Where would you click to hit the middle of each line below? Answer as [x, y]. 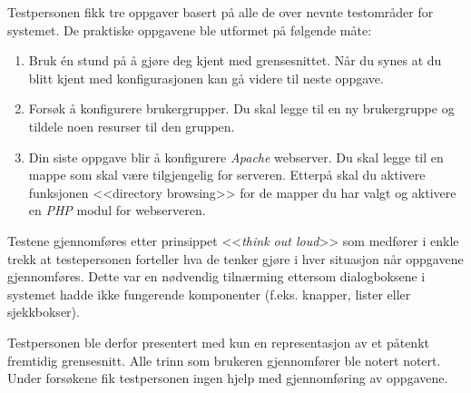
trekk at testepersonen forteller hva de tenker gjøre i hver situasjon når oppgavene [235, 258]
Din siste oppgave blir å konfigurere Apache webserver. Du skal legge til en [236, 157]
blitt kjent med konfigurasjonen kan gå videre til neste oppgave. [206, 78]
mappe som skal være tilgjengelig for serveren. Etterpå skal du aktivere [227, 175]
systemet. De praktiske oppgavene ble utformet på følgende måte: [190, 29]
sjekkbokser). [44, 312]
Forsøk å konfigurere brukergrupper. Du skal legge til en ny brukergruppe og [241, 108]
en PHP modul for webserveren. [117, 210]
